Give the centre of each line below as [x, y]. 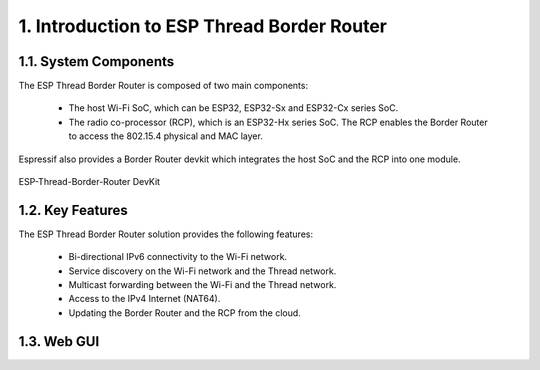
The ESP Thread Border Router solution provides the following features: [166, 234]
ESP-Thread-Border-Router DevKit [89, 182]
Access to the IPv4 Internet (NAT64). [144, 299]
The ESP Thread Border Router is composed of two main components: [163, 86]
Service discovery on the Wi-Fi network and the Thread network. [202, 271]
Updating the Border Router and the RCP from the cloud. [185, 312]
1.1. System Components [96, 61]
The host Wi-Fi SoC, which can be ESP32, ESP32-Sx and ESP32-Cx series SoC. [233, 108]
